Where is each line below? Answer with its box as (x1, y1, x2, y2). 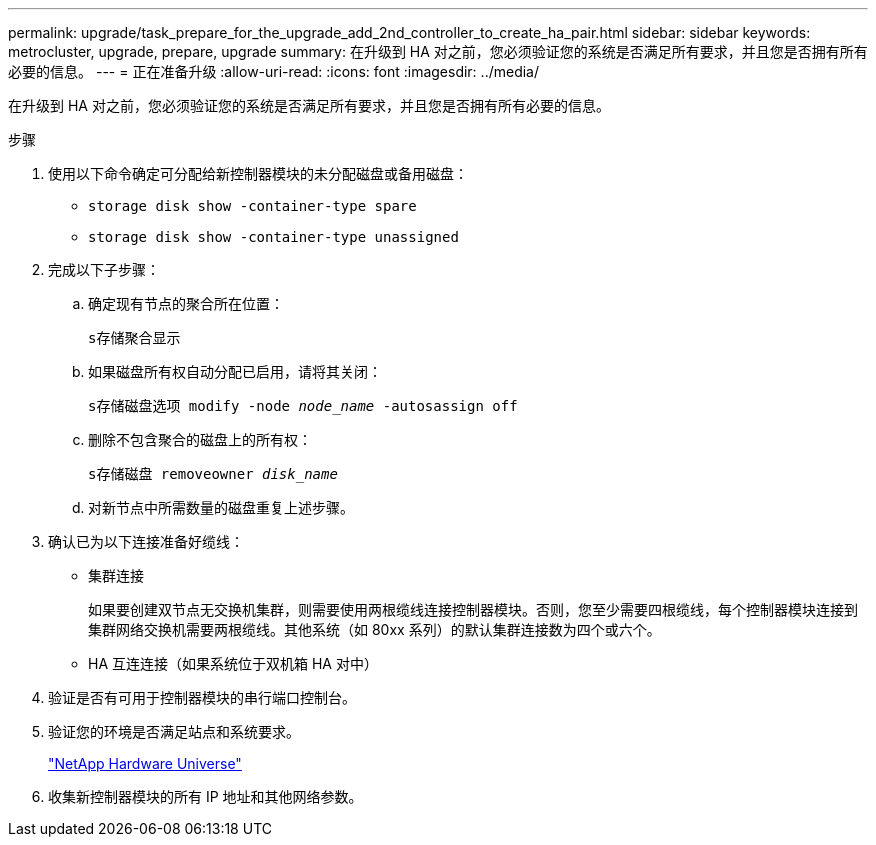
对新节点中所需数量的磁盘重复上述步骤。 (88, 499, 354, 516)
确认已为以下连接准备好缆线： (48, 533, 244, 550)
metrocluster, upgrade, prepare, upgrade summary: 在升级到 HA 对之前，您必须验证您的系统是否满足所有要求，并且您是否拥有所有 (8, 43, 868, 60)
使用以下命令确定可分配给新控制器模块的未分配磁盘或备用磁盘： (48, 165, 468, 182)
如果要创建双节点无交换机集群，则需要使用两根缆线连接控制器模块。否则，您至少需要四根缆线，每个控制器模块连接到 (88, 601, 858, 618)
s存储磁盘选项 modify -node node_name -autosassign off (88, 398, 518, 414)
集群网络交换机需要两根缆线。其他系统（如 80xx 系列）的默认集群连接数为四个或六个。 (88, 621, 661, 638)
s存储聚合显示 (88, 330, 181, 346)
